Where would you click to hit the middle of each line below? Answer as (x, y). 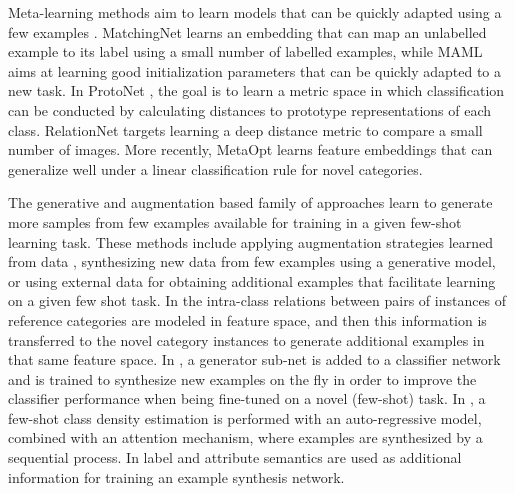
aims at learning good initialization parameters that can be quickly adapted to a (255, 70)
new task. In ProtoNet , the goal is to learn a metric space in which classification (256, 90)
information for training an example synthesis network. (176, 476)
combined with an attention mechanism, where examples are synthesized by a (245, 437)
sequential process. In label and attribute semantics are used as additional (235, 457)
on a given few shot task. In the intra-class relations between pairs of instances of (257, 300)
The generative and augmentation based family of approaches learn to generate (250, 202)
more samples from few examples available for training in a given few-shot (235, 221)
